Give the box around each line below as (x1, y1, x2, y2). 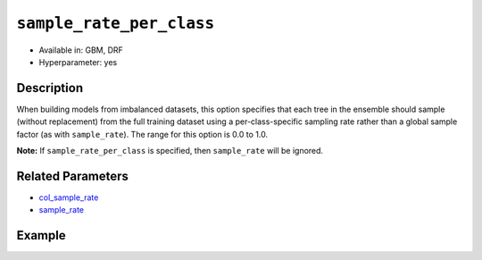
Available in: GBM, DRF (38, 45, 124, 55)
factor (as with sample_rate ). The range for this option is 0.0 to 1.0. (16, 129, 268, 139)
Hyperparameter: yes (38, 56, 118, 67)
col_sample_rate (38, 192, 99, 203)
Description (16, 80, 84, 96)
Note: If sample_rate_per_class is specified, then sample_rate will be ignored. (16, 146, 324, 156)
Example (16, 228, 66, 243)
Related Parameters (16, 168, 129, 183)
